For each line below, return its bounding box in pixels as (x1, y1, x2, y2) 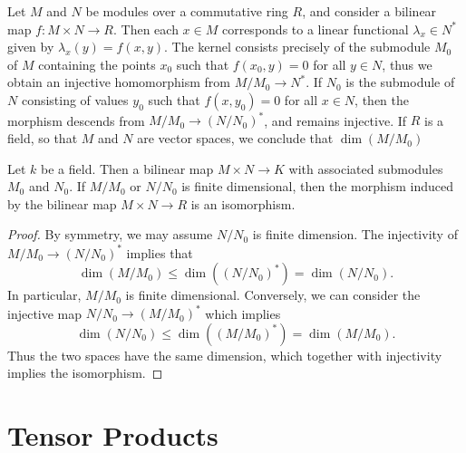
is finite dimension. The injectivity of (252, 225, 458, 244)
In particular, (7, 285, 82, 304)
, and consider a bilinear (302, 2, 437, 20)
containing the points (38, 54, 156, 73)
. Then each (113, 19, 179, 38)
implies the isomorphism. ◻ (7, 363, 163, 382)
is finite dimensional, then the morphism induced (181, 177, 453, 196)
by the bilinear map (7, 194, 117, 213)
